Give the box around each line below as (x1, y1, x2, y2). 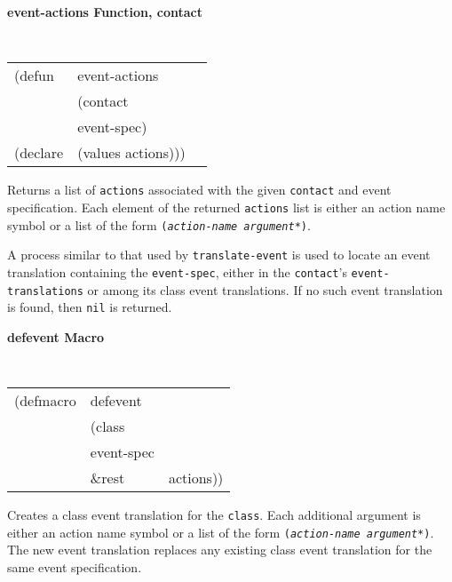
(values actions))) (77, 142, 186, 163)
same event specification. (7, 558, 142, 576)
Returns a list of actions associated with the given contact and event (7, 180, 392, 199)
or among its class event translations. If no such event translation (87, 280, 443, 299)
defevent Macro (7, 327, 105, 346)
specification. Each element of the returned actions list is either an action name (7, 197, 446, 216)
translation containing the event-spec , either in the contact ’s (7, 262, 347, 281)
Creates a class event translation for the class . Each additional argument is (7, 506, 421, 524)
